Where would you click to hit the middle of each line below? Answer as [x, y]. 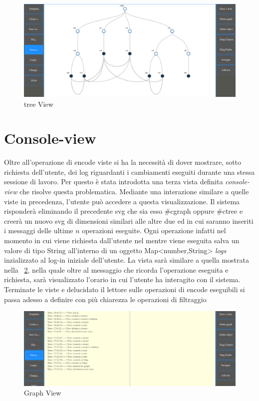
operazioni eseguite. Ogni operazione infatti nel [154, 230]
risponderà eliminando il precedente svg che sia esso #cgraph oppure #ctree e [124, 211]
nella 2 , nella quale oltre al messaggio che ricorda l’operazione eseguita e [116, 269]
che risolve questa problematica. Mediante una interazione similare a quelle [134, 191]
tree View [39, 104]
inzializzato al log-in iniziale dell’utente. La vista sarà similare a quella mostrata [127, 260]
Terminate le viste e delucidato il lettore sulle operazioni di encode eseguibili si [125, 289]
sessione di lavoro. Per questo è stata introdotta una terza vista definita [114, 182]
